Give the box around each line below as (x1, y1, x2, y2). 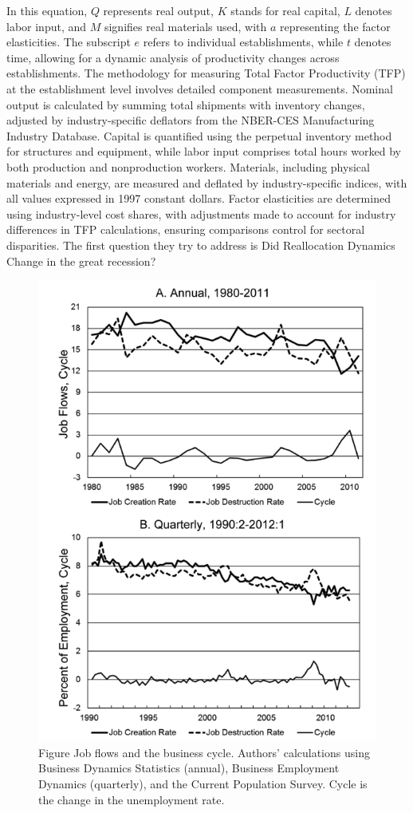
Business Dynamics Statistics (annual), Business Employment (38, 760, 340, 776)
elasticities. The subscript (6, 34, 131, 50)
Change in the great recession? (6, 252, 156, 269)
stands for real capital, (230, 2, 340, 18)
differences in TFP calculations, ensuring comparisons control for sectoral (6, 221, 365, 238)
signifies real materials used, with (104, 18, 267, 34)
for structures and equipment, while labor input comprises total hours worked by (6, 143, 401, 160)
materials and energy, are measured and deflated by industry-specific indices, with (6, 174, 407, 191)
